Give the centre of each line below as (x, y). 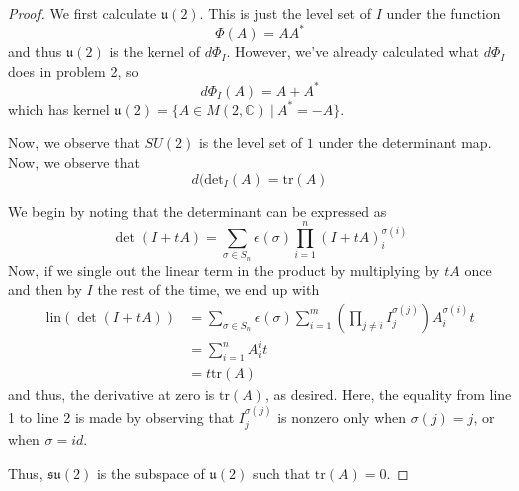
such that (281, 472)
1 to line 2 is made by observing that (121, 416)
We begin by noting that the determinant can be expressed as (197, 210)
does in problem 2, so (73, 70)
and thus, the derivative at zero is (111, 394)
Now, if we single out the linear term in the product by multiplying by (224, 269)
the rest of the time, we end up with (208, 289)
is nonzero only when (342, 416)
